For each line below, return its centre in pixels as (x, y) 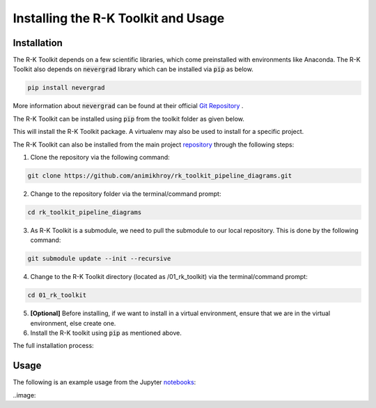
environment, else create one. (73, 323)
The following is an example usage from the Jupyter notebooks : (104, 382)
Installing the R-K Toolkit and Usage (119, 18)
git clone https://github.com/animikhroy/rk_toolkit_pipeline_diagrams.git (160, 175)
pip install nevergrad (66, 88)
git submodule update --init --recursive (99, 259)
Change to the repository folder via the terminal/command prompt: (126, 194)
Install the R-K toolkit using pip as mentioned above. (106, 333)
